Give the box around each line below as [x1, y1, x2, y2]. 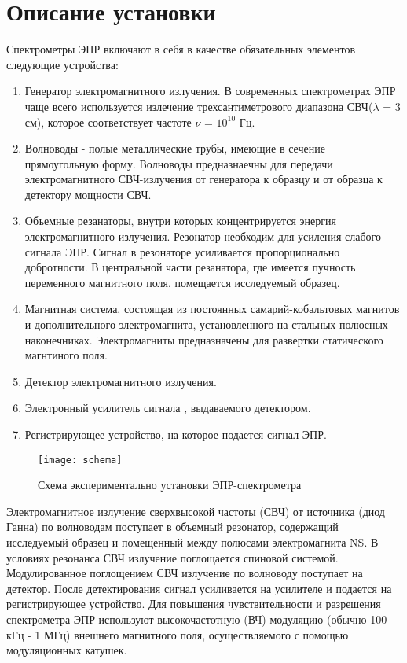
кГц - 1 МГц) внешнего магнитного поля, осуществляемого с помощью [6, 626, 349, 643]
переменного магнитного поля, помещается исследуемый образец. [24, 274, 340, 290]
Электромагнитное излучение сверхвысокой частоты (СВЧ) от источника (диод [6, 503, 385, 519]
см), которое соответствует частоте [24, 113, 192, 130]
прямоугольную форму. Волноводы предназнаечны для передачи [24, 155, 333, 171]
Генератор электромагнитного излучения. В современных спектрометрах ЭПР [24, 83, 396, 99]
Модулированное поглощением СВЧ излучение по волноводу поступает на [6, 565, 363, 581]
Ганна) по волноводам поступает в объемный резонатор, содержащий [6, 518, 339, 535]
